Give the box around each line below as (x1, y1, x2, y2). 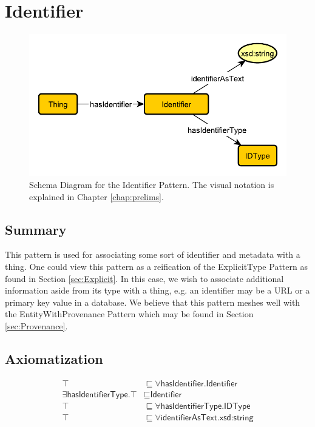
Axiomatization (5, 349, 103, 368)
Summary (5, 220, 67, 238)
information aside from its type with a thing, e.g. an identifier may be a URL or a (5, 284, 310, 297)
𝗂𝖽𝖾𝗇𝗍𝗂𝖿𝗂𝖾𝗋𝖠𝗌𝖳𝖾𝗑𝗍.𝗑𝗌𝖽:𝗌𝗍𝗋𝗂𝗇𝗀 (160, 413, 254, 422)
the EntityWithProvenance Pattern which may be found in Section (5, 308, 254, 320)
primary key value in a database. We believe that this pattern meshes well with (5, 295, 300, 308)
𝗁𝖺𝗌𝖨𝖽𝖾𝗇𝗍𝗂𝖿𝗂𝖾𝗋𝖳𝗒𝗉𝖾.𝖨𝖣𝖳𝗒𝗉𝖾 (160, 402, 251, 411)
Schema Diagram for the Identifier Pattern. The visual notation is (29, 178, 274, 190)
